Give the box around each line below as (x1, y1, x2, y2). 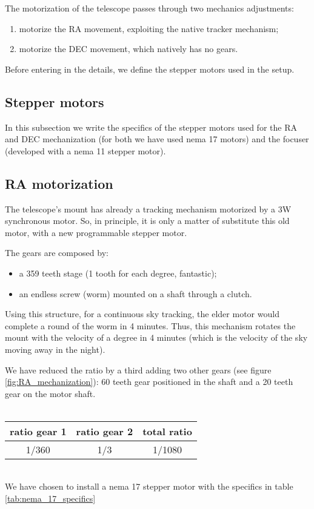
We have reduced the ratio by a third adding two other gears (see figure (5, 363, 272, 376)
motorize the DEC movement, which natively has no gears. (19, 42, 238, 55)
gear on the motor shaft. (5, 387, 96, 399)
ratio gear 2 (76, 424, 133, 438)
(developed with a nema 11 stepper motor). (5, 144, 166, 157)
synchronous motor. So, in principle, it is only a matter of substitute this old (5, 214, 290, 227)
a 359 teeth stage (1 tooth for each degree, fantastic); (19, 266, 217, 279)
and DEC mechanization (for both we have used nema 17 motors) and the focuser (5, 133, 309, 145)
